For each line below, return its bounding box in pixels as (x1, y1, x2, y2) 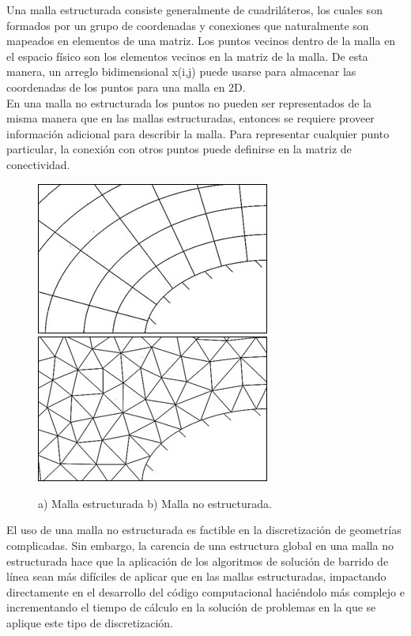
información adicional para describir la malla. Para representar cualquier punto (6, 125, 390, 141)
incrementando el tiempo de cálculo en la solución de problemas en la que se (6, 599, 376, 615)
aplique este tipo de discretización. (6, 614, 173, 630)
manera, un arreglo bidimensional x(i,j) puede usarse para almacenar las (6, 63, 356, 80)
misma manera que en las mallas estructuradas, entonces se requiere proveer (6, 110, 375, 126)
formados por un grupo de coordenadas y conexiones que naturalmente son (6, 17, 369, 33)
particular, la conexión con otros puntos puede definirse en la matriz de (6, 141, 352, 157)
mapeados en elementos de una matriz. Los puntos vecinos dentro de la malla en (6, 32, 396, 49)
